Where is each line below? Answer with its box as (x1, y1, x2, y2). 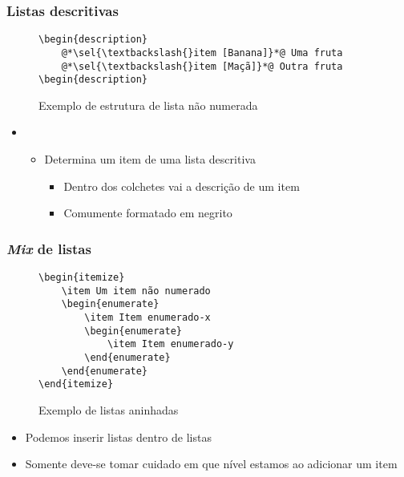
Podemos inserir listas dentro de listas (25, 428, 212, 445)
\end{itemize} (38, 378, 114, 390)
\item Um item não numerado (61, 285, 211, 297)
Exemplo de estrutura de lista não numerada (38, 96, 258, 113)
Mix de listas (6, 238, 91, 258)
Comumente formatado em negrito (63, 204, 232, 221)
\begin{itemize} (38, 272, 125, 284)
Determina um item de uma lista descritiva (44, 151, 256, 168)
